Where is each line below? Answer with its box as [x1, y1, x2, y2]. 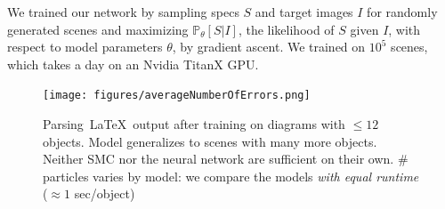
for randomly [367, 3, 438, 20]
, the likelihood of [238, 20, 335, 38]
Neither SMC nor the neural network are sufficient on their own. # [43, 149, 409, 168]
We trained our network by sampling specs [7, 3, 239, 20]
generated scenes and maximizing [7, 20, 189, 38]
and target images [255, 3, 353, 20]
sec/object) [74, 184, 135, 203]
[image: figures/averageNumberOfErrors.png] [43, 89, 311, 102]
